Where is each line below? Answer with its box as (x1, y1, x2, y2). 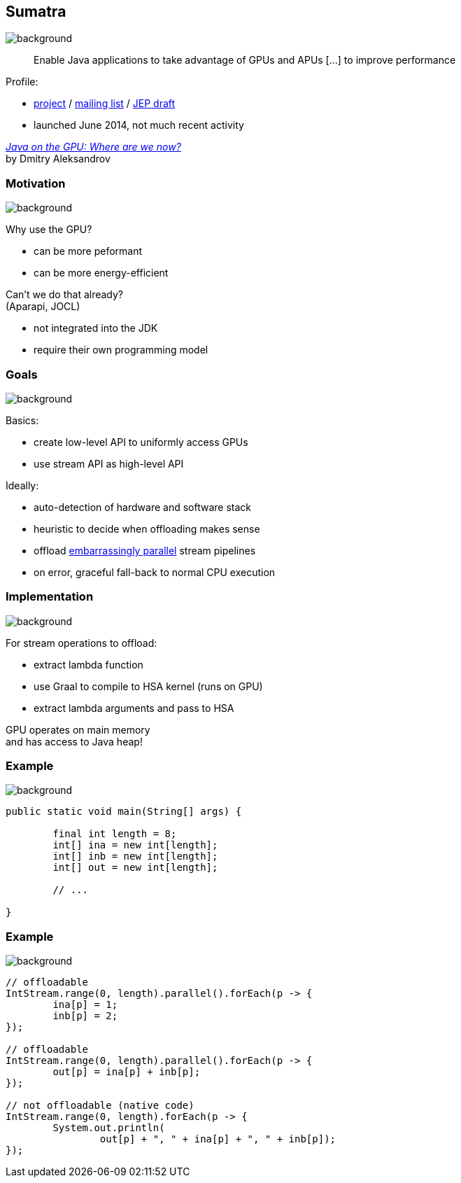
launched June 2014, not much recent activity (34, 119, 244, 132)
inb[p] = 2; (52, 1010, 118, 1022)
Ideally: (6, 479, 39, 491)
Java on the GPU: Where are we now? (6, 141, 181, 153)
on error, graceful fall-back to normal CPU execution (34, 566, 276, 578)
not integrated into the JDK (34, 322, 158, 335)
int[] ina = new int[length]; (52, 839, 218, 851)
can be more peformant (34, 245, 143, 258)
